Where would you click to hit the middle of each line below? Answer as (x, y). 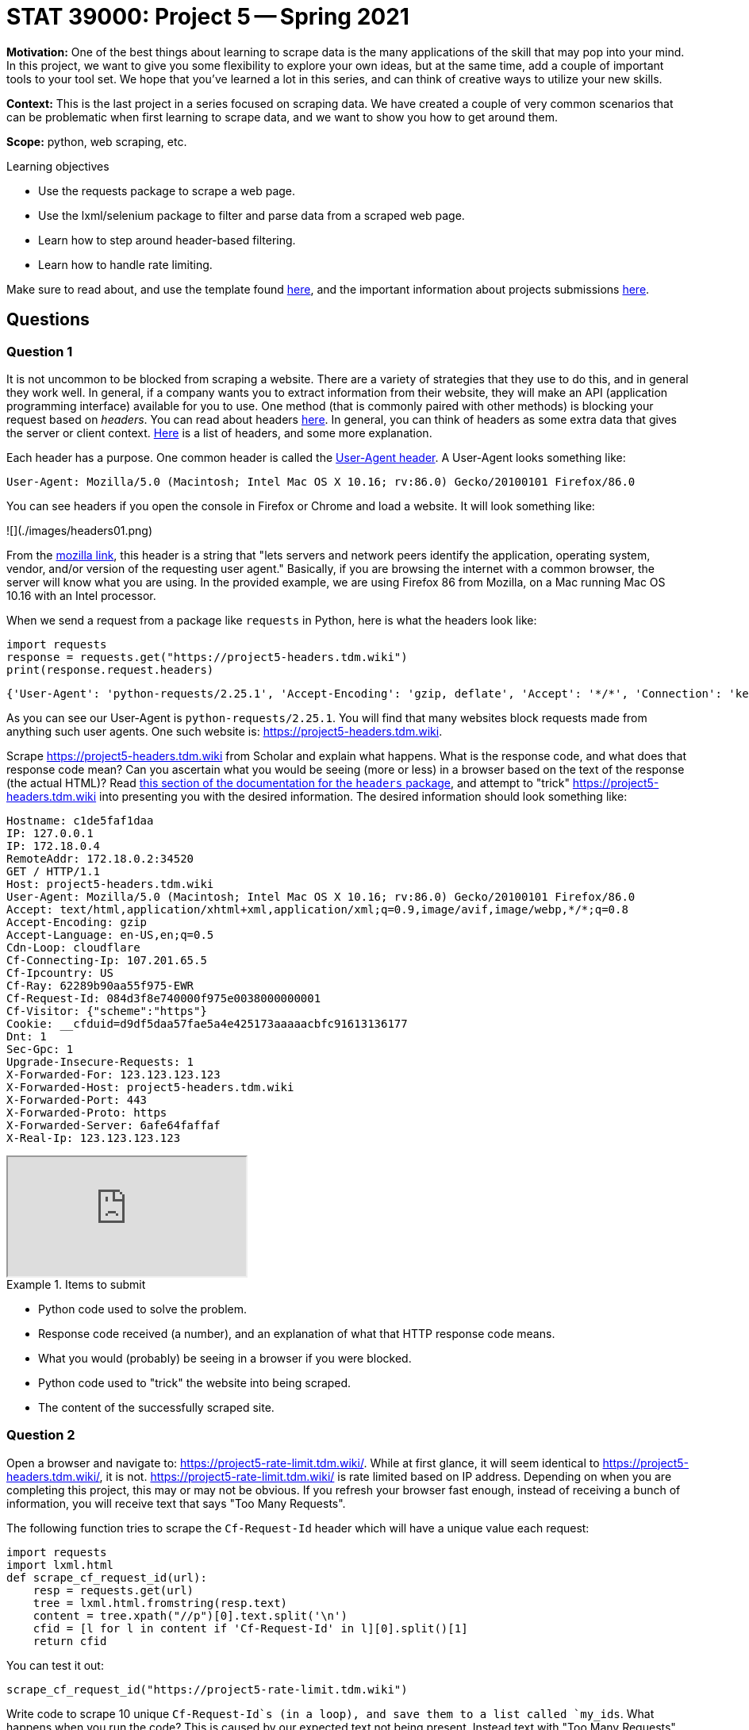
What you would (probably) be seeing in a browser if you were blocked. (225, 1358)
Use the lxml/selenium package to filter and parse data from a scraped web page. (252, 215)
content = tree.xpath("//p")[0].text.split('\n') (190, 1615)
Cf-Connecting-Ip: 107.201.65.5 (107, 960)
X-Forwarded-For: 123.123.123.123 (113, 1074)
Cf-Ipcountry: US (60, 973)
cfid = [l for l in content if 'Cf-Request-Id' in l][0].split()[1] (250, 1628)
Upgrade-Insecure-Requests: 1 (100, 1061)
